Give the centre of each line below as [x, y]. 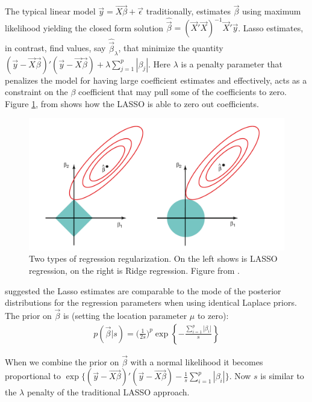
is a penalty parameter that [232, 63]
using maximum [272, 11]
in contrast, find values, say [55, 48]
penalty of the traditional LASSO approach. [108, 392]
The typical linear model [50, 11]
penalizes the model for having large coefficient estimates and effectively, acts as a [156, 80]
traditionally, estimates [188, 11]
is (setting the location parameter [125, 315]
